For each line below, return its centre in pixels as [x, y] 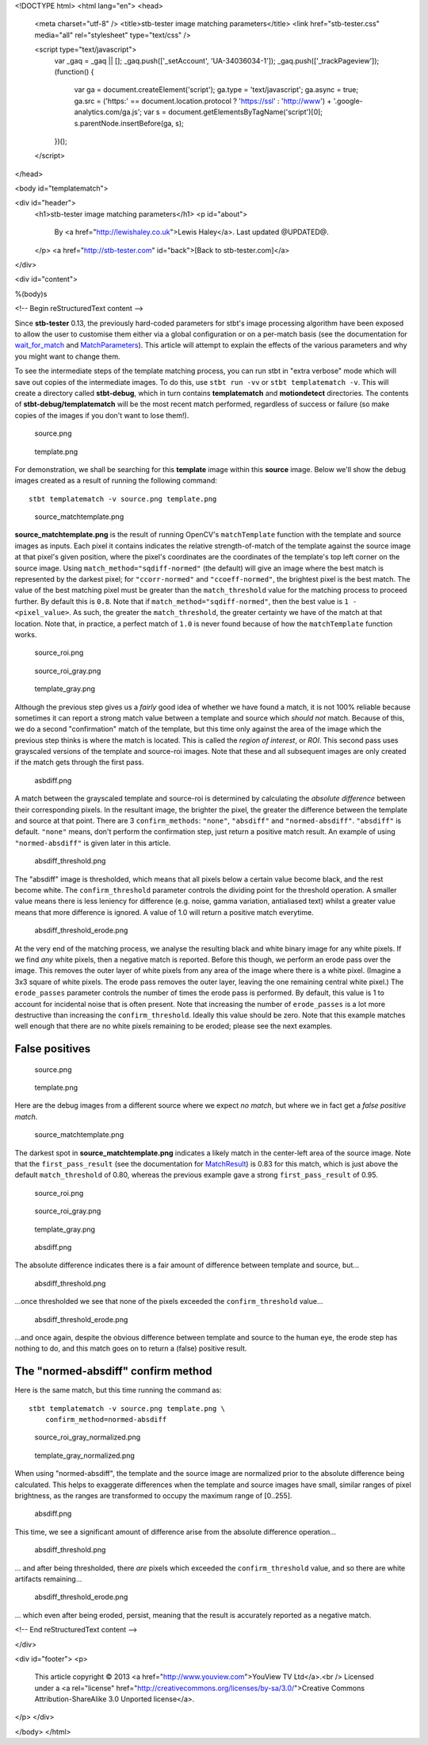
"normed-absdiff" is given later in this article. [93, 843]
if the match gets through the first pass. [79, 763]
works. [26, 634]
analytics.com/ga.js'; [108, 112]
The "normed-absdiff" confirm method [114, 1372]
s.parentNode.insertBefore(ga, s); [129, 123]
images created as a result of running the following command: [116, 481]
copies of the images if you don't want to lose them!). [102, 415]
